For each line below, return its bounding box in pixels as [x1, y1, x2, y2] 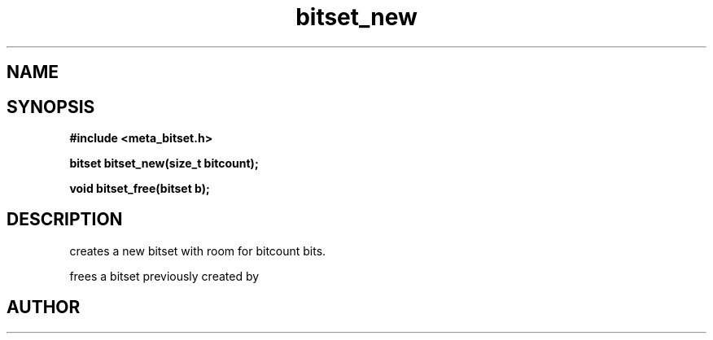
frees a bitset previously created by [69, 268, 260, 283]
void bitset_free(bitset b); [69, 181, 210, 196]
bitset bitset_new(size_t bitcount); [69, 156, 259, 171]
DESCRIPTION [7, 209, 123, 230]
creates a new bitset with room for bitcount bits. [69, 243, 326, 258]
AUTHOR [7, 297, 81, 318]
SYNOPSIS [7, 96, 95, 117]
